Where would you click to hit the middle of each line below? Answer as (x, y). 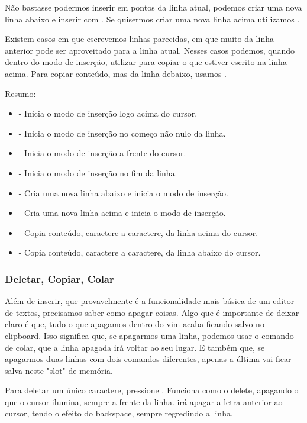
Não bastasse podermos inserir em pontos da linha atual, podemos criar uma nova (153, 7)
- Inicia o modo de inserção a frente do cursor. (102, 153)
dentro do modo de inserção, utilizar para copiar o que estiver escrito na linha (146, 62)
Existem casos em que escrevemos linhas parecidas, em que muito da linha (139, 39)
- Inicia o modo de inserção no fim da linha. (98, 172)
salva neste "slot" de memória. (59, 370)
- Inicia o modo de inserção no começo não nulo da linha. (122, 133)
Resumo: (20, 93)
